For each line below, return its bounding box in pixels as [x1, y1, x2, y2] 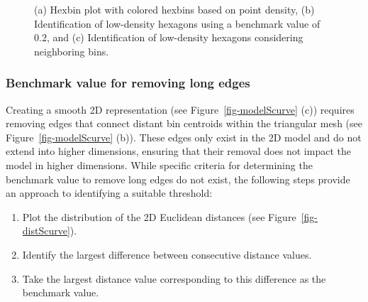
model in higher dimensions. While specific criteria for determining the [6, 157, 313, 172]
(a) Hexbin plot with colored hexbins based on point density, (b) [34, 2, 315, 16]
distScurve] [22, 223, 70, 238]
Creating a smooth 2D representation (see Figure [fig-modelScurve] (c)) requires [6, 102, 355, 117]
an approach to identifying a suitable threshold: [6, 185, 213, 200]
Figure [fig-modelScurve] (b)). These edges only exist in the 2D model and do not [6, 129, 362, 144]
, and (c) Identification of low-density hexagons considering [46, 30, 303, 45]
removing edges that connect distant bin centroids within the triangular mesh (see [6, 116, 362, 131]
